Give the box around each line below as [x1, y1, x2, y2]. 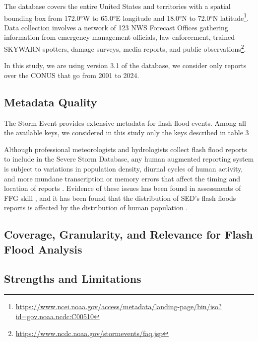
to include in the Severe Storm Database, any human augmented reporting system [4, 154, 254, 164]
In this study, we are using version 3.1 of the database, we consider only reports [4, 60, 247, 71]
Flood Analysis [4, 241, 82, 256]
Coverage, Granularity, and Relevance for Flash [4, 227, 253, 242]
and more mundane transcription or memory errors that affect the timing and [4, 173, 241, 183]
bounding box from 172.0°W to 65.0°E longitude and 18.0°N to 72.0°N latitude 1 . [4, 11, 249, 23]
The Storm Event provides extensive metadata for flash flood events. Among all [4, 117, 246, 128]
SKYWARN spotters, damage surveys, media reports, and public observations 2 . [4, 42, 246, 54]
